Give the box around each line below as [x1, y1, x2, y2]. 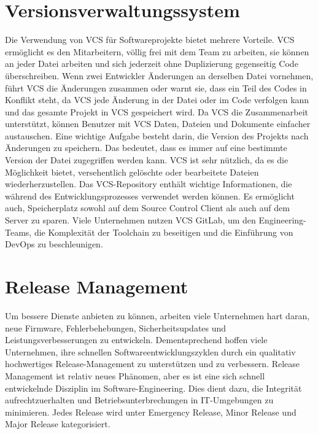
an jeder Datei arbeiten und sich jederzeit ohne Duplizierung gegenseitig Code [5, 57, 298, 70]
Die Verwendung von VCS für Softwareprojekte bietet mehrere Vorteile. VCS [5, 33, 295, 46]
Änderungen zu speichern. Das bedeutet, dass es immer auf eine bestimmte [5, 141, 287, 154]
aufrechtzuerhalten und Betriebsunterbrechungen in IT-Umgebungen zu [5, 393, 274, 406]
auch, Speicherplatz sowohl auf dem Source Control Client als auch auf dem [5, 201, 290, 214]
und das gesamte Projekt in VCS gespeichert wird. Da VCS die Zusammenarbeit [5, 105, 308, 118]
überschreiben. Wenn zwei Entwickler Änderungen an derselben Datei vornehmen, [5, 69, 314, 82]
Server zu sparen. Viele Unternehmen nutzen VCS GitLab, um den [5, 214, 256, 227]
